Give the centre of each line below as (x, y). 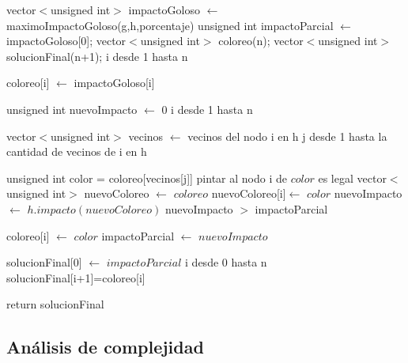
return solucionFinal (55, 304)
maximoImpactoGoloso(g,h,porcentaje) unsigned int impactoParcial (170, 25)
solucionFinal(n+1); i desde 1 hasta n (97, 56)
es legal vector (352, 178)
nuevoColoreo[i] (249, 193)
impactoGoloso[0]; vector (66, 41)
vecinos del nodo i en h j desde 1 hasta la (287, 136)
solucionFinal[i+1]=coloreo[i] (76, 277)
